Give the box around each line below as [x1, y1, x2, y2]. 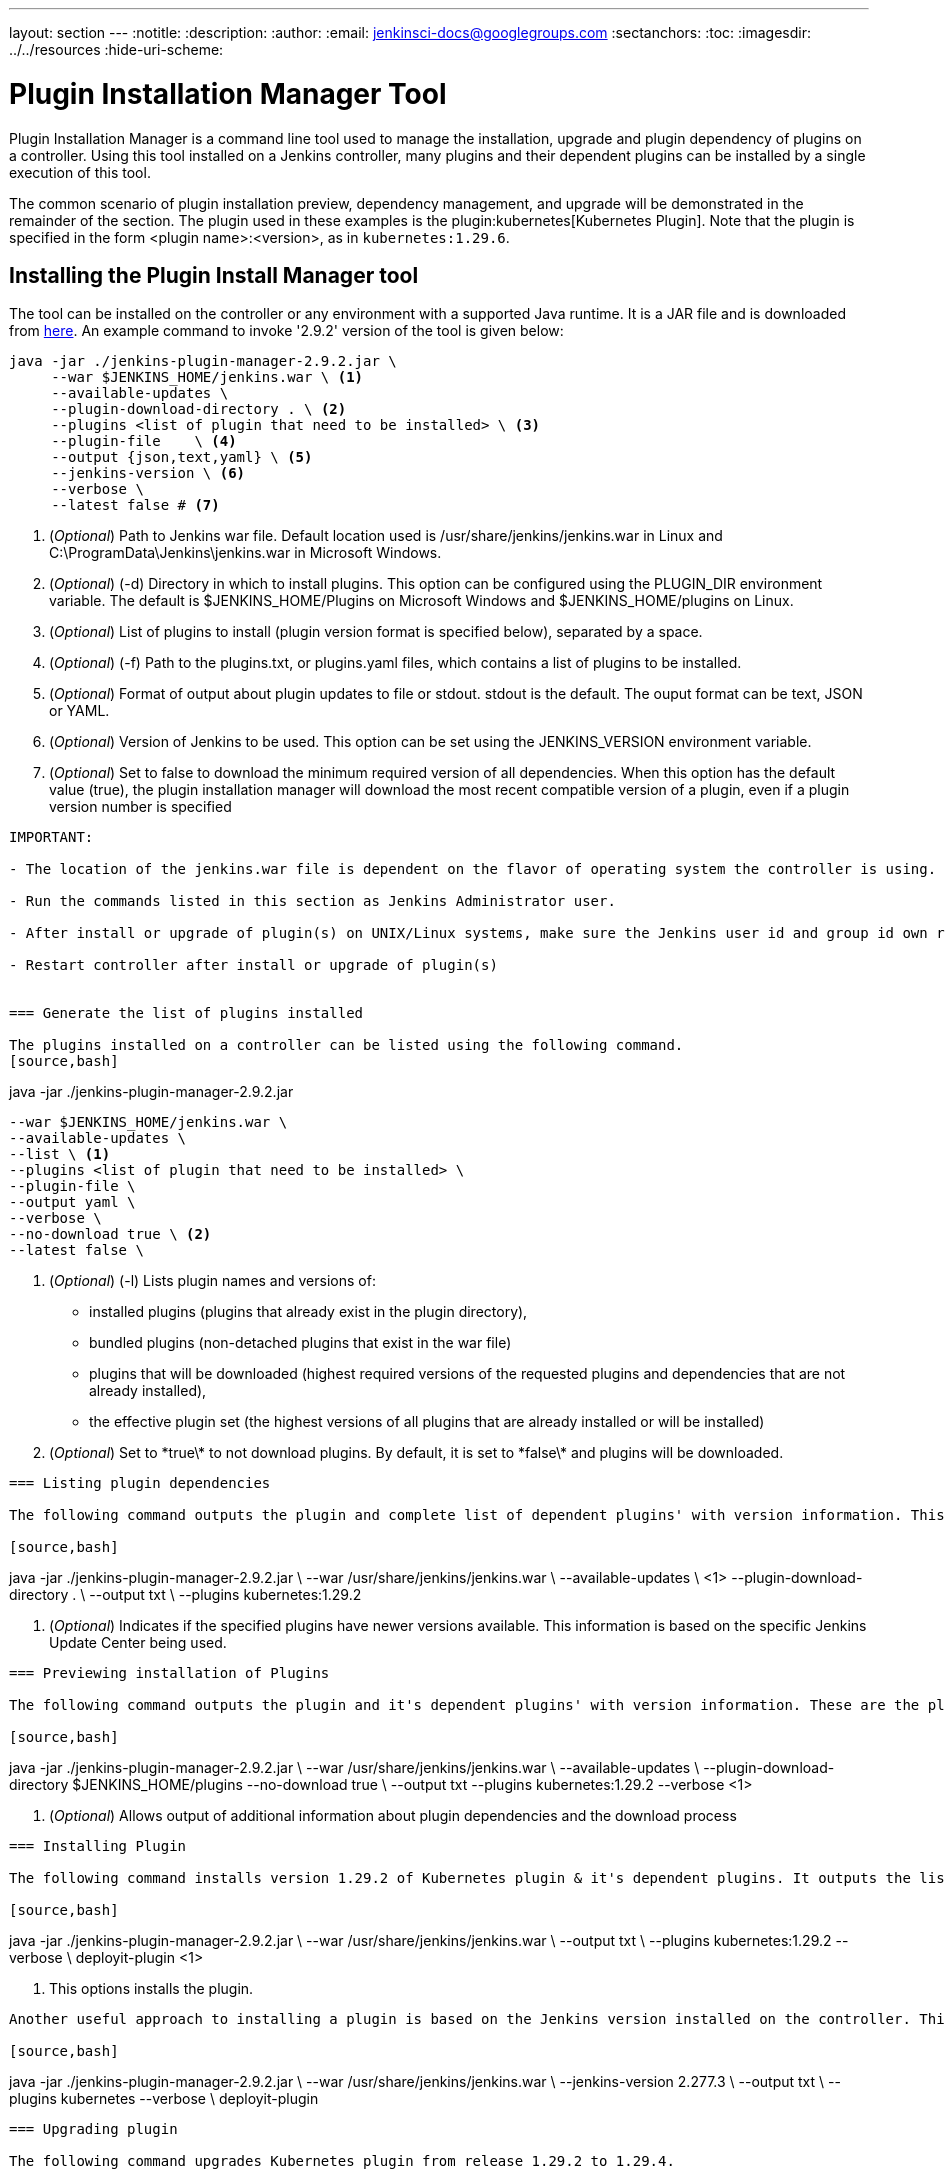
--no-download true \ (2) [9, 1226, 212, 1243]
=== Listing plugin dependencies [9, 1475, 271, 1492]
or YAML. [49, 702, 110, 720]
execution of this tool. [9, 163, 151, 181]
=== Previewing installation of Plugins [9, 1665, 330, 1682]
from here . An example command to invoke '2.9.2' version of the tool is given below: [9, 322, 564, 340]
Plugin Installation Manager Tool [9, 76, 447, 111]
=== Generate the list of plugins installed [9, 1005, 364, 1022]
